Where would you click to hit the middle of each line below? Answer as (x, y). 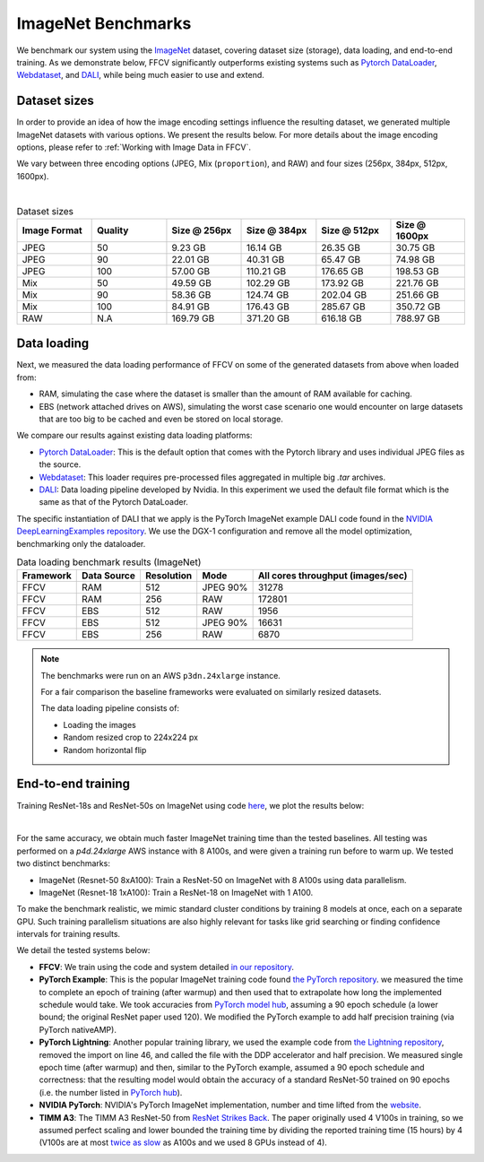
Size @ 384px (277, 230)
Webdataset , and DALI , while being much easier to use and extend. (140, 75)
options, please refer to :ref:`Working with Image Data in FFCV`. (134, 147)
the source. (60, 464)
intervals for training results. (69, 934)
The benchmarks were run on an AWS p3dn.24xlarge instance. (161, 675)
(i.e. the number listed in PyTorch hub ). (111, 1092)
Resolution (169, 576)
